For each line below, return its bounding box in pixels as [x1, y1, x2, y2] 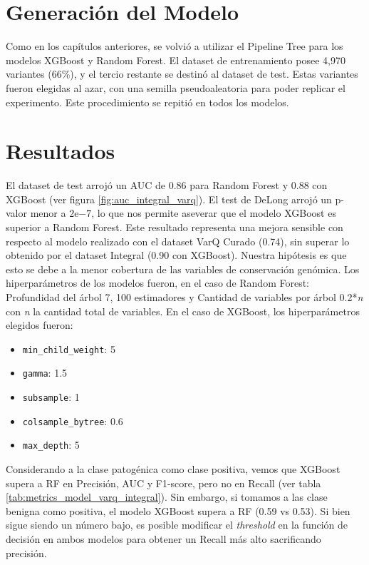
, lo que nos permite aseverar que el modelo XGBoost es [91, 205, 336, 220]
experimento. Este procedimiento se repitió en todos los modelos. [6, 94, 289, 109]
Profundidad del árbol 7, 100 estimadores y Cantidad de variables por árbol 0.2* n [6, 289, 363, 304]
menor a [30, 205, 66, 220]
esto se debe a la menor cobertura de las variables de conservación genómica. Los [6, 261, 360, 276]
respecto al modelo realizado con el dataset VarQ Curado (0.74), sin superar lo [6, 233, 350, 248]
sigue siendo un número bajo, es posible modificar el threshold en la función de [6, 517, 348, 532]
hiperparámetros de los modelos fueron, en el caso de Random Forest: [6, 275, 310, 290]
